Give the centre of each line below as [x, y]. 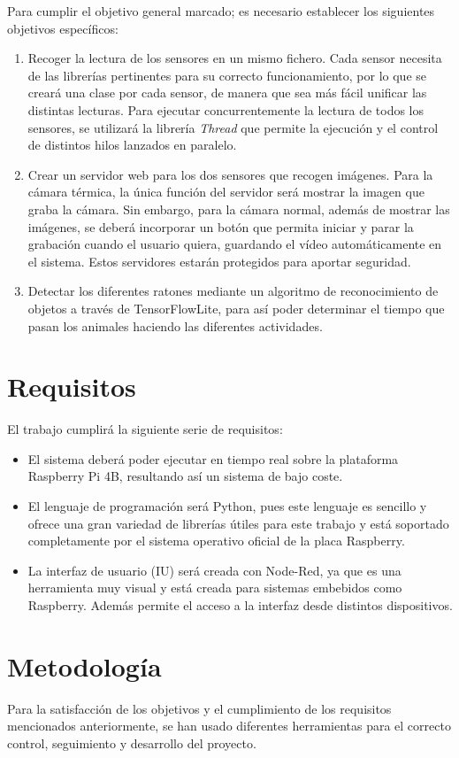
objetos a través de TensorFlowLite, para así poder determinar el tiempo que [236, 308]
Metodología [84, 665]
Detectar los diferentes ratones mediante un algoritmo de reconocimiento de [233, 291]
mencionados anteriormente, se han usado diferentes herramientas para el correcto [229, 726]
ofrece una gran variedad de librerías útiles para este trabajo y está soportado [238, 523]
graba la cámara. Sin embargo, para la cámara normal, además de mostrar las [239, 209]
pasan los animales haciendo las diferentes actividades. [175, 325]
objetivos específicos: [63, 28]
